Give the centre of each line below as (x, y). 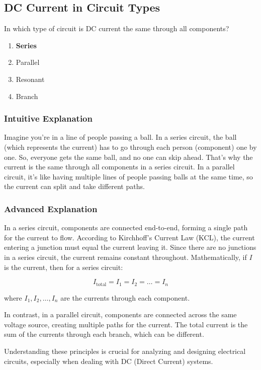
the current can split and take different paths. (74, 186)
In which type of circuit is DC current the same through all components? (117, 28)
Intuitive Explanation (48, 118)
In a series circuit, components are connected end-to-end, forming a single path (126, 227)
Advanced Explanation (51, 208)
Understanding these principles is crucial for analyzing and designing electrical (125, 351)
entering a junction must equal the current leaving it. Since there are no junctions (130, 247)
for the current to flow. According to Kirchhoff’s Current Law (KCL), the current (129, 237)
